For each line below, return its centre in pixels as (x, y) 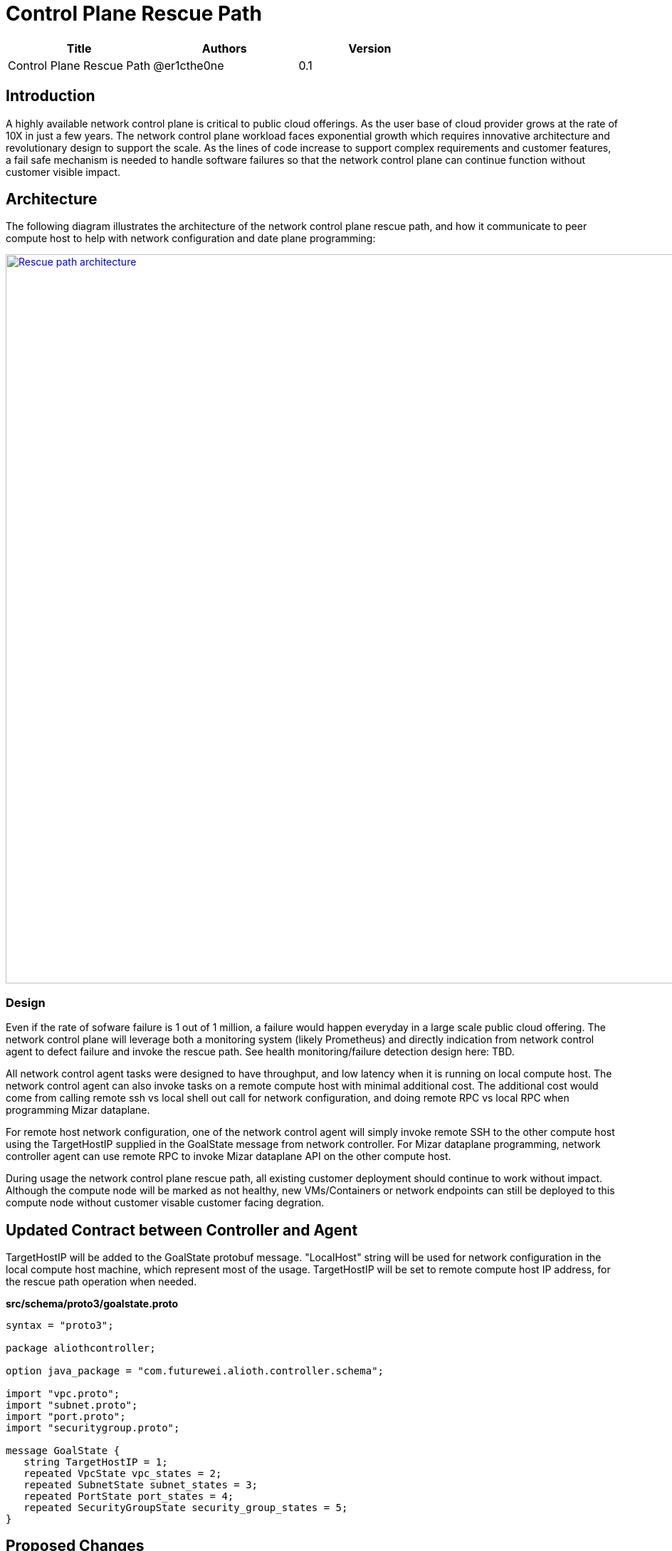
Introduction (51, 96)
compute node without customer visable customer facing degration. (165, 1203)
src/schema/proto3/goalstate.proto (92, 1304)
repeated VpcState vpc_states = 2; (123, 1474)
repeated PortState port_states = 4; (129, 1497)
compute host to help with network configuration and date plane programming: (191, 239)
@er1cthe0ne (189, 65)
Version (370, 48)
